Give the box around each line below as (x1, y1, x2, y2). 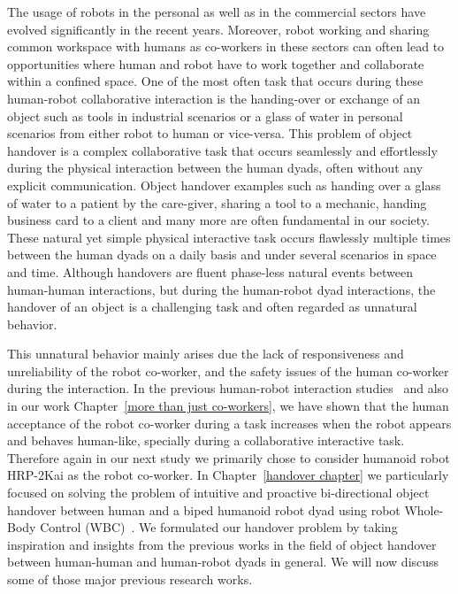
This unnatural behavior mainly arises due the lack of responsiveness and (7, 344, 404, 363)
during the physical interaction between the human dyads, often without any (7, 158, 424, 177)
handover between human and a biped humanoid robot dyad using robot (7, 500, 401, 519)
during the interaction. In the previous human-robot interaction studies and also (7, 379, 449, 397)
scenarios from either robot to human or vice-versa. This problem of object (7, 124, 413, 143)
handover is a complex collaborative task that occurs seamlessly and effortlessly (7, 141, 438, 159)
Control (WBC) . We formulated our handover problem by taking (40, 518, 398, 536)
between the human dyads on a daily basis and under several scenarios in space (7, 245, 437, 264)
